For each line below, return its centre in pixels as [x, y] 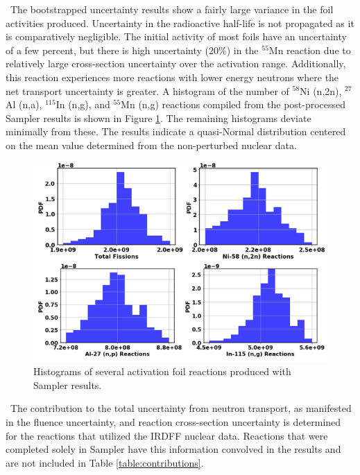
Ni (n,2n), [321, 90]
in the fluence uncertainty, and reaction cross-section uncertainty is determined [173, 421]
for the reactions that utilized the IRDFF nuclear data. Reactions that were [167, 435]
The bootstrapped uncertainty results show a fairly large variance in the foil [172, 9]
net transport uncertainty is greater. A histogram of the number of [147, 90]
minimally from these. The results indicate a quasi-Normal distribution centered [176, 131]
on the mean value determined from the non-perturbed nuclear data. [151, 145]
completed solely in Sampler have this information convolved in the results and [173, 449]
